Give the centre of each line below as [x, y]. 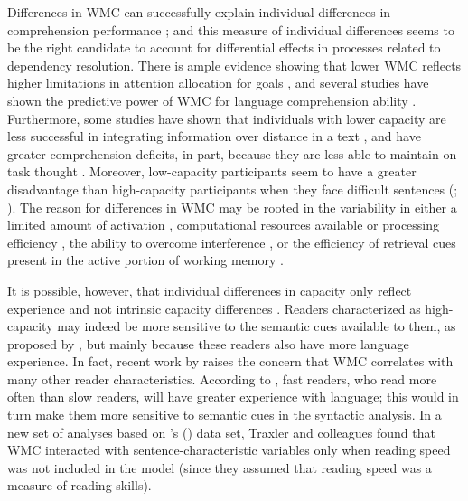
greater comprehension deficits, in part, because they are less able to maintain [223, 153]
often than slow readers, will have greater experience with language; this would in [233, 397]
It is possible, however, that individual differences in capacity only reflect [210, 290]
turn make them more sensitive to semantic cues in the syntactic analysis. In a [225, 415]
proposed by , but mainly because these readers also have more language [208, 343]
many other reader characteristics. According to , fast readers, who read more [222, 378]
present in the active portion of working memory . [145, 260]
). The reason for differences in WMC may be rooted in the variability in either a [232, 207]
